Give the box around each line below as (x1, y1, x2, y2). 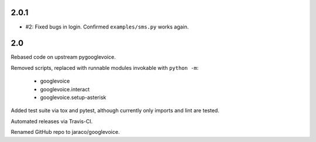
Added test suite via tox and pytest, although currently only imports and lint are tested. (11, 107, 219, 114)
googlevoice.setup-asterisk (40, 94, 107, 101)
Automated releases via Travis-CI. (11, 118, 93, 125)
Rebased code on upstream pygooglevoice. (11, 54, 116, 61)
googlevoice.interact (40, 86, 90, 93)
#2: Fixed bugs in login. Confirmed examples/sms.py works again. (25, 23, 189, 30)
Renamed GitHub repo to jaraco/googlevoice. (11, 129, 120, 136)
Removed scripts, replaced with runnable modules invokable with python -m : (11, 64, 199, 71)
